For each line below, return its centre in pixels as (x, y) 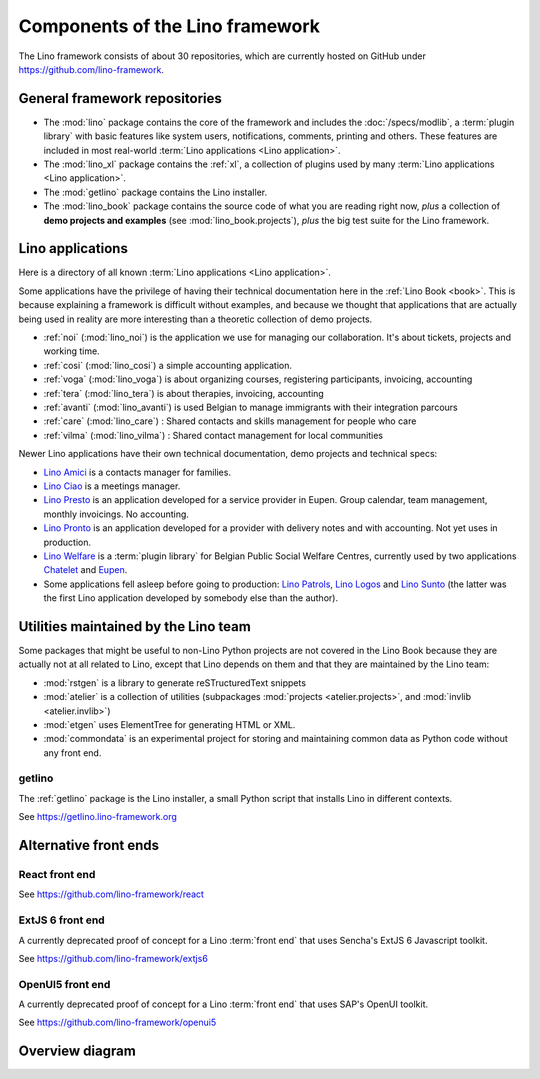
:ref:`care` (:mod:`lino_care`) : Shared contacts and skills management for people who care (230, 421)
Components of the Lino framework (169, 26)
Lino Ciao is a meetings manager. (112, 486)
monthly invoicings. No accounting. (116, 514)
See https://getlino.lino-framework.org (97, 817)
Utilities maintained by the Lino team (135, 626)
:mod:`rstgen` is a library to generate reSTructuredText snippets (175, 682)
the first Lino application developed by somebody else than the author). (191, 598)
